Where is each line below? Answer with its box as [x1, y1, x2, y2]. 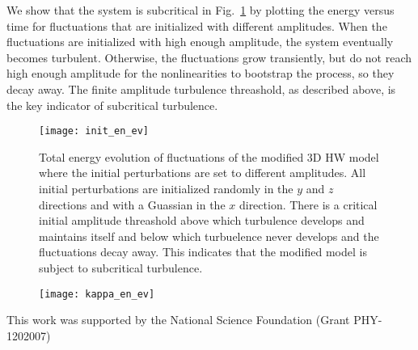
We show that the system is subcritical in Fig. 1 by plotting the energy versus [6, 2, 395, 18]
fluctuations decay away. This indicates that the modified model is [39, 243, 367, 260]
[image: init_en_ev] [39, 125, 150, 137]
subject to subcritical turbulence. [39, 259, 203, 276]
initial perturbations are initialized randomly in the [39, 180, 293, 196]
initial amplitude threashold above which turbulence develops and [39, 212, 365, 229]
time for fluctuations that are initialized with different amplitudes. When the [6, 17, 387, 34]
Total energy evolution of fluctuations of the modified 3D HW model [39, 148, 379, 165]
